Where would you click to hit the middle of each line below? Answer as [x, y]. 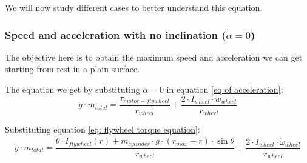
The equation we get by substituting [73, 89]
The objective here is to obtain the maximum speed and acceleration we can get [154, 57]
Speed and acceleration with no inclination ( [116, 34]
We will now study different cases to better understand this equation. [134, 7]
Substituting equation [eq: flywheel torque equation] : [103, 129]
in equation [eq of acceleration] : [225, 89]
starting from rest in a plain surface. [73, 69]
